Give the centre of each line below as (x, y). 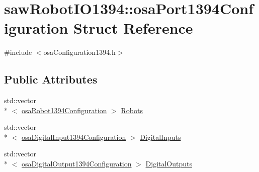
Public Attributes (51, 79)
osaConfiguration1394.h (79, 52)
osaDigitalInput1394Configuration (74, 137)
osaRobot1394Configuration (64, 110)
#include (18, 52)
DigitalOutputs (169, 164)
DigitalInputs (160, 137)
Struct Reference (133, 28)
